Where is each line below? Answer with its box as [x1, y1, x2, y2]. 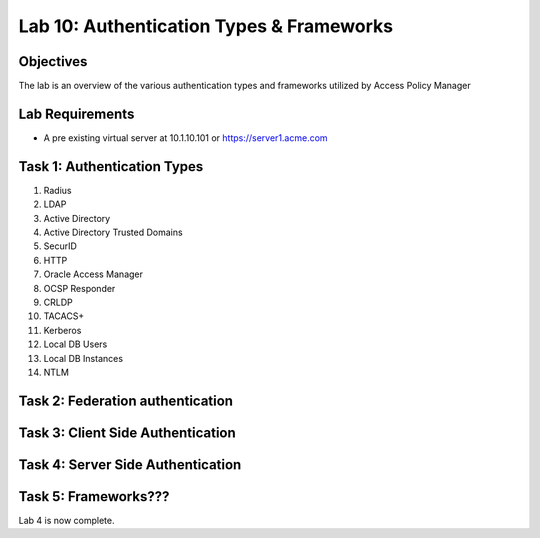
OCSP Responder [43, 282, 116, 294]
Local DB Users [43, 338, 108, 350]
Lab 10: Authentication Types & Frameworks [18, 15, 394, 37]
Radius [43, 184, 72, 196]
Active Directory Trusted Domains [43, 226, 184, 239]
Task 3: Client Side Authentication [18, 424, 237, 441]
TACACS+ [43, 310, 85, 322]
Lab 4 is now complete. [18, 514, 115, 526]
